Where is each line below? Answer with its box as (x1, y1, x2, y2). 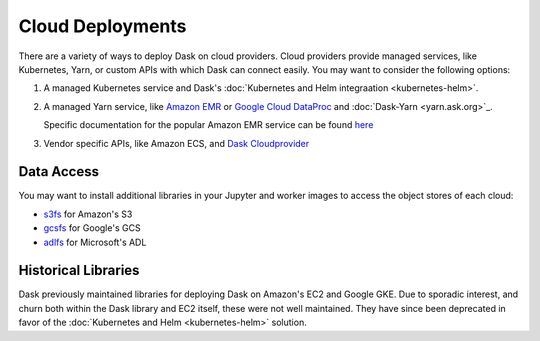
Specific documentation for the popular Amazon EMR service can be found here (43, 119, 374, 131)
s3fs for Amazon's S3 (43, 208, 133, 220)
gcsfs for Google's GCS (43, 222, 141, 234)
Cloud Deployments (18, 15, 187, 37)
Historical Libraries (18, 262, 140, 279)
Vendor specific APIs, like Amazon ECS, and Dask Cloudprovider (43, 137, 310, 149)
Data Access (18, 163, 100, 180)
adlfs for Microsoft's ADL (43, 236, 147, 248)
